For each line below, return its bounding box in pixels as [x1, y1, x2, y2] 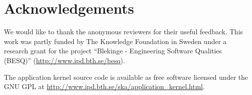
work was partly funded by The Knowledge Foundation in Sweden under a [4, 36, 227, 46]
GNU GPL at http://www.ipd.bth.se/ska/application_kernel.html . [4, 81, 205, 92]
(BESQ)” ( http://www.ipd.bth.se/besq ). [4, 55, 125, 65]
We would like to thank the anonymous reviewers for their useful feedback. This [4, 26, 243, 37]
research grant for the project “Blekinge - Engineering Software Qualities [4, 46, 222, 56]
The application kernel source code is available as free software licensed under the [4, 71, 248, 82]
